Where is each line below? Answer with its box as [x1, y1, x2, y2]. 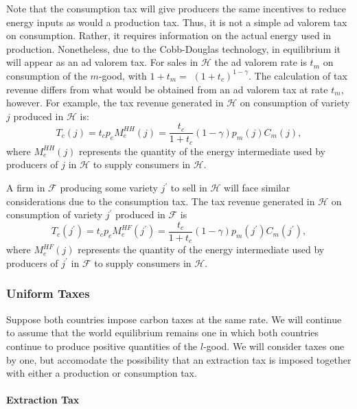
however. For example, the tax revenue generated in [6, 95, 224, 110]
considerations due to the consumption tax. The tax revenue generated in [6, 194, 315, 208]
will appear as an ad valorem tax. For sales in [6, 55, 198, 69]
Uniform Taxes [6, 285, 90, 302]
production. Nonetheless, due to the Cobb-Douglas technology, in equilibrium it [6, 41, 341, 56]
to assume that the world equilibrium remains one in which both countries [6, 325, 319, 340]
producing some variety [60, 180, 158, 195]
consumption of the [6, 68, 87, 82]
